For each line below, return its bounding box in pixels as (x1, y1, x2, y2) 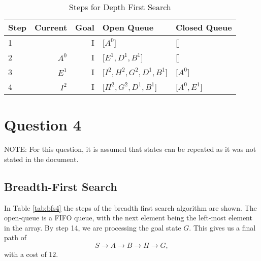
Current (35, 21, 68, 33)
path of (4, 232, 26, 243)
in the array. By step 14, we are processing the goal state (4, 222, 181, 233)
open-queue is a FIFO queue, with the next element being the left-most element (4, 212, 252, 223)
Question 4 (4, 114, 81, 135)
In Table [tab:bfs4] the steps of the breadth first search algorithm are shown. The (4, 202, 257, 213)
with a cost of (4, 248, 47, 259)
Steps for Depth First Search (69, 1, 171, 13)
